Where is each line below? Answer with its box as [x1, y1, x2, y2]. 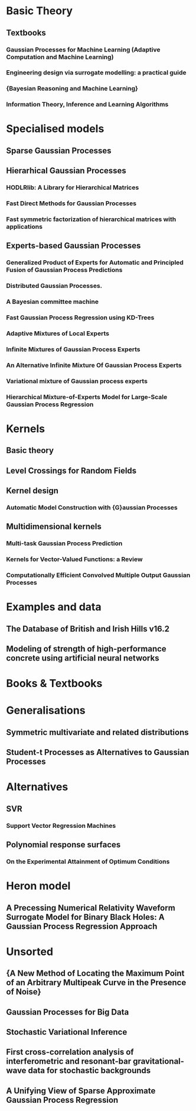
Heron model [6, 879, 71, 893]
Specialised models [6, 122, 104, 135]
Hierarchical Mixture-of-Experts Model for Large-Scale [6, 393, 168, 401]
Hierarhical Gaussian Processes [6, 166, 127, 176]
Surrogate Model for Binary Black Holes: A [6, 912, 165, 922]
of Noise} [6, 987, 41, 997]
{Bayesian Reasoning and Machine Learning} [6, 85, 139, 93]
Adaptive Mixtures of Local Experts [6, 329, 109, 338]
